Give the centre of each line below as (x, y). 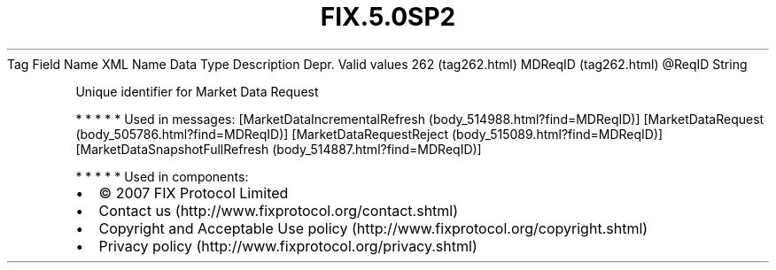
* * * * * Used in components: (162, 176)
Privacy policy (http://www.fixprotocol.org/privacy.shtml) (288, 246)
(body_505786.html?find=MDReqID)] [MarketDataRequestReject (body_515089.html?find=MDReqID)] (369, 134)
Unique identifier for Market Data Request (197, 91)
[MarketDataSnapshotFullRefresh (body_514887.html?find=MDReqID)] (279, 149)
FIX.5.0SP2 (388, 17)
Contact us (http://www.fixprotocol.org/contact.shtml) (279, 210)
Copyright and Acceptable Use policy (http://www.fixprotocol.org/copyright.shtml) (373, 228)
